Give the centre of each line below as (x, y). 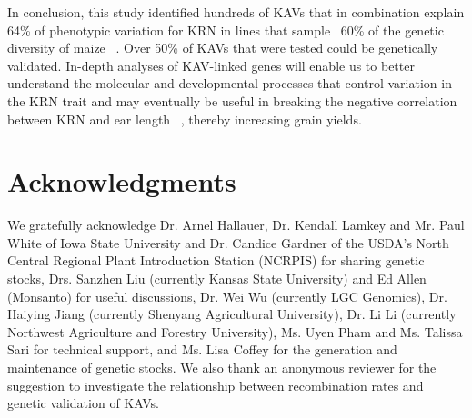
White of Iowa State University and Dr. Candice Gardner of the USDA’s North (228, 242)
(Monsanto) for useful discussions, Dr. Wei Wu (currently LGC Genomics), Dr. (227, 296)
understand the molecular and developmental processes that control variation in (230, 83)
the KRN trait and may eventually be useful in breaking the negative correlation (232, 100)
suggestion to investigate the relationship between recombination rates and (216, 385)
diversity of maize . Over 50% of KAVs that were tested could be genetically (223, 48)
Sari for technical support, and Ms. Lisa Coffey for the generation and (202, 349)
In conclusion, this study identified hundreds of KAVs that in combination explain (236, 12)
